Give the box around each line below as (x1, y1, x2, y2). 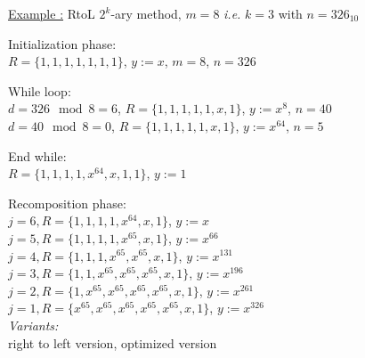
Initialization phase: (8, 34, 117, 53)
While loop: (8, 81, 71, 100)
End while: (8, 146, 67, 165)
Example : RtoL (8, 4, 95, 22)
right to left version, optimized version (8, 333, 217, 352)
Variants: (8, 315, 59, 334)
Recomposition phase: (8, 193, 126, 212)
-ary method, (110, 4, 182, 22)
